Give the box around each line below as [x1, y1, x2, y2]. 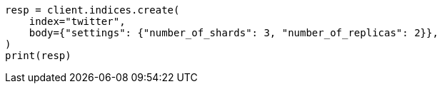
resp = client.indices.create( [5, 4, 180, 16]
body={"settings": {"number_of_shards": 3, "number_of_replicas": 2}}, [29, 27, 438, 38]
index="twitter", [29, 16, 126, 27]
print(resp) [5, 50, 71, 61]
